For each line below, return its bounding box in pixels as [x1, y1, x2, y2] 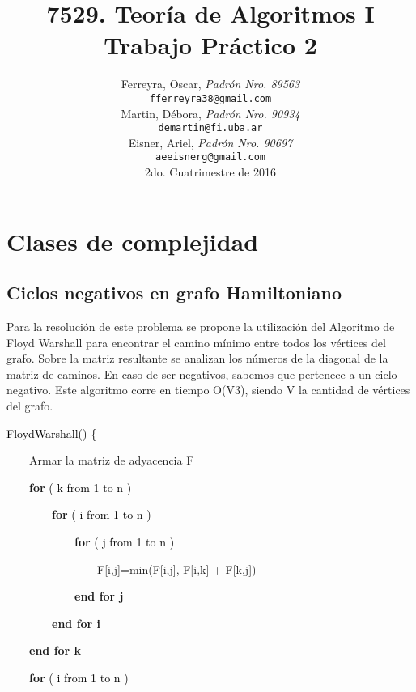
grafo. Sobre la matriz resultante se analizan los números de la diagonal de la [6, 350, 388, 367]
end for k [29, 642, 82, 659]
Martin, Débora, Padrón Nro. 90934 [121, 104, 300, 121]
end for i [52, 614, 101, 631]
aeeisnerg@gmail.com [155, 151, 266, 163]
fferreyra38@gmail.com [149, 92, 272, 104]
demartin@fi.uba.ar [158, 122, 263, 134]
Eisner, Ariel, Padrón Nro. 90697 [128, 134, 293, 151]
